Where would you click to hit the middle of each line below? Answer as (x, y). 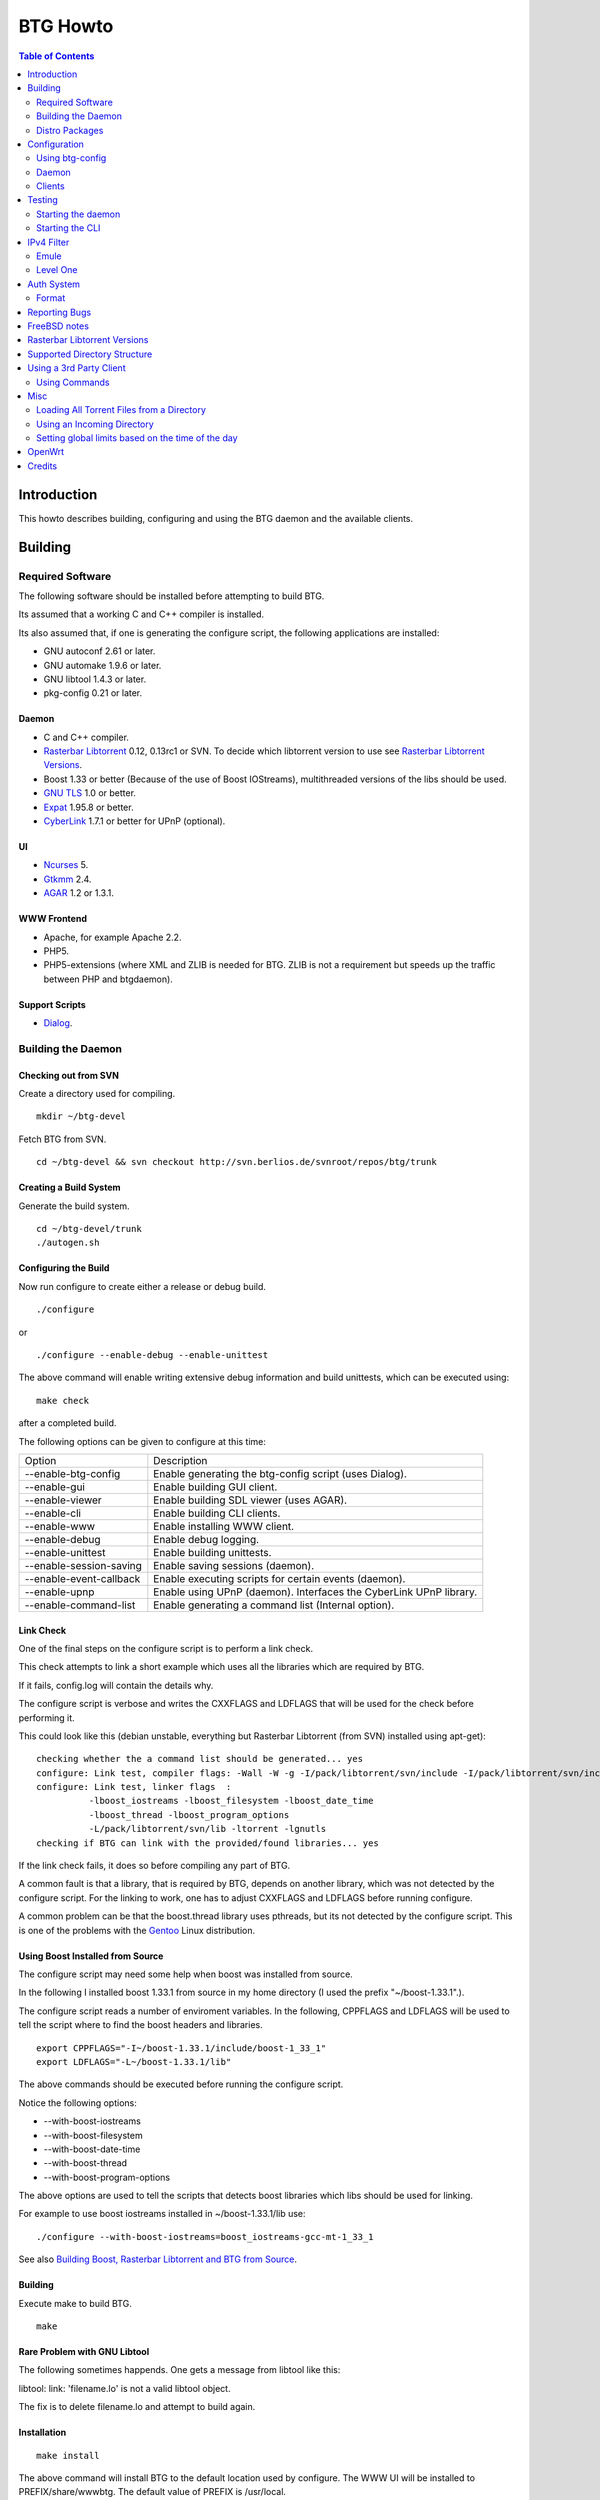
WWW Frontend (52, 919)
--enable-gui (54, 1487)
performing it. (46, 1717)
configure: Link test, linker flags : (134, 1787)
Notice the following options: (77, 2102)
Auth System (53, 284)
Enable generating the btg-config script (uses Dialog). (280, 1473)
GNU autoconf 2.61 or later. (99, 651)
